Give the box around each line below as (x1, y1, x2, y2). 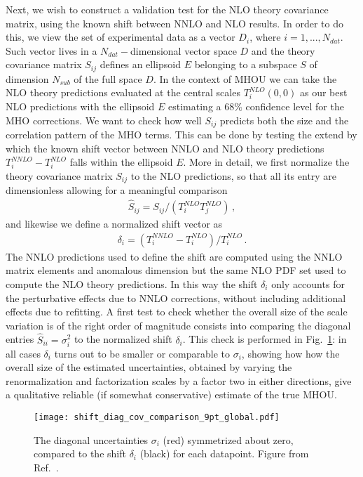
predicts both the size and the (219, 112, 349, 127)
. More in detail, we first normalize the (183, 155, 350, 169)
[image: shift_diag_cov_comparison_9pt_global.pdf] (34, 412, 280, 423)
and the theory (251, 43, 315, 58)
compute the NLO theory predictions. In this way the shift (6, 276, 258, 291)
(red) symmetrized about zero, (163, 432, 294, 447)
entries (6, 332, 34, 346)
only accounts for (271, 276, 345, 291)
